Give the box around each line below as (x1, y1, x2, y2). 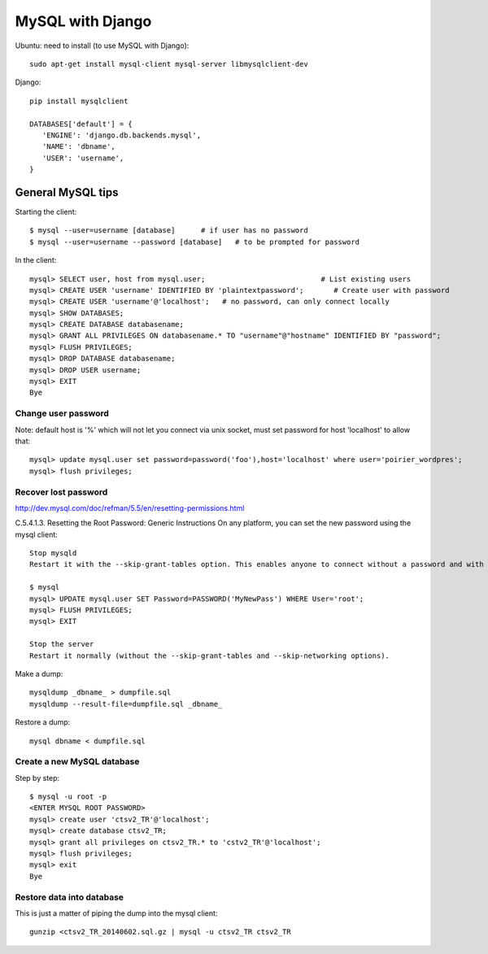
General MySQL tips (15, 185, 119, 199)
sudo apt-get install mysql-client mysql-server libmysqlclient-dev (29, 59, 308, 68)
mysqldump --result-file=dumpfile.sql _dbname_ (29, 699, 223, 708)
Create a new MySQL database (15, 756, 140, 768)
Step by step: (15, 773, 60, 782)
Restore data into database (15, 891, 124, 903)
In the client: (15, 255, 57, 265)
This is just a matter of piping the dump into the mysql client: (15, 908, 218, 918)
